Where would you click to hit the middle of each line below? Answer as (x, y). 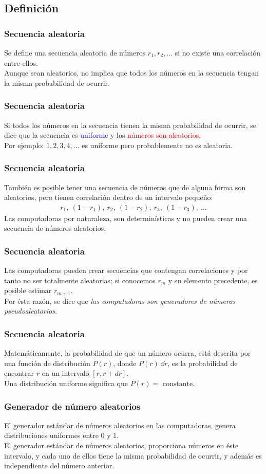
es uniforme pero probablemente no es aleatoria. (157, 145)
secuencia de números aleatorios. (55, 228)
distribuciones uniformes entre (51, 435)
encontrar (19, 373)
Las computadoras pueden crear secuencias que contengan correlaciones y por (126, 270)
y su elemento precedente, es (213, 280)
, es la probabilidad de (203, 363)
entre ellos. (21, 62)
